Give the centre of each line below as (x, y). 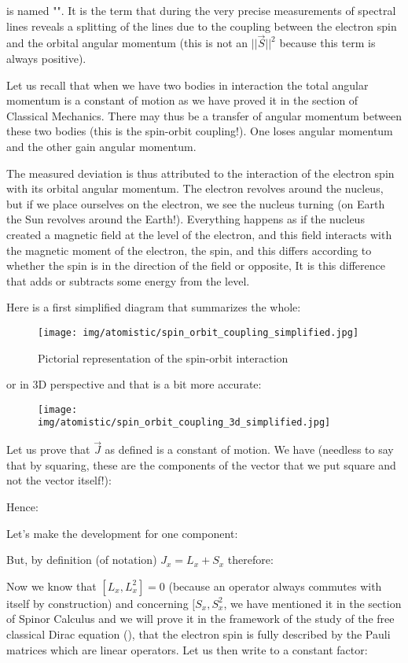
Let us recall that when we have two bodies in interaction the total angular (187, 85)
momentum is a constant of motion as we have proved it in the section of (182, 100)
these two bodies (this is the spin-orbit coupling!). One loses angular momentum (200, 131)
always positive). (46, 58)
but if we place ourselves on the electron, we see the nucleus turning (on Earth (196, 203)
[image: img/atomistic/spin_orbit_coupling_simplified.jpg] (198, 332)
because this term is (327, 43)
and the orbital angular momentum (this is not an (127, 43)
